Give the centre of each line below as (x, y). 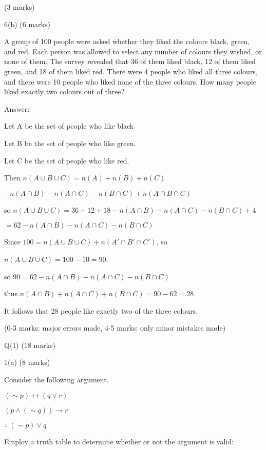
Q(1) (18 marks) (30, 345)
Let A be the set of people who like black (69, 126)
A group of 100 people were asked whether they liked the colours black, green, (127, 41)
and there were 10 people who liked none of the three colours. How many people (130, 81)
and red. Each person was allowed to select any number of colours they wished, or (133, 51)
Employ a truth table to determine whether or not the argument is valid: (119, 441)
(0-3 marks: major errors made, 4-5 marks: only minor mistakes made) (115, 328)
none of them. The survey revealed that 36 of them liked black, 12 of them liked (130, 61)
